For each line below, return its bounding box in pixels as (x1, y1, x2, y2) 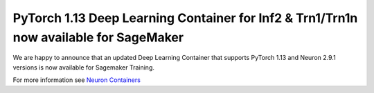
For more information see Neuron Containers (12, 76, 141, 84)
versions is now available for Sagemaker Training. (12, 63, 155, 72)
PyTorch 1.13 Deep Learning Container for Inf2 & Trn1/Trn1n (12, 10, 358, 25)
